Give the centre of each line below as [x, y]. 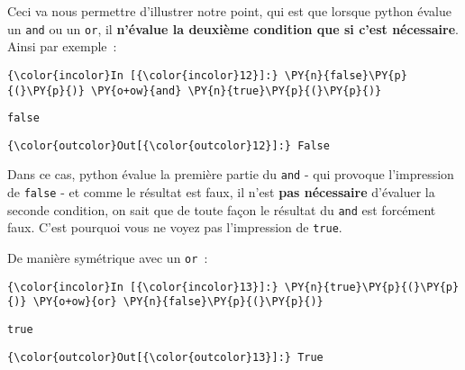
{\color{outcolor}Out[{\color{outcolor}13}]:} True [165, 357]
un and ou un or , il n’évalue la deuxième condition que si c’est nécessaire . [233, 28]
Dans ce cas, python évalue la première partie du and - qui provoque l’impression [231, 174]
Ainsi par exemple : [62, 46]
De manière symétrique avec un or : [108, 258]
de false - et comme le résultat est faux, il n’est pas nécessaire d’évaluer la [221, 192]
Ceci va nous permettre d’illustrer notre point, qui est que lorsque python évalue [229, 11]
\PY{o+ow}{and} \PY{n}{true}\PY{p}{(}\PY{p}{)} [237, 90]
